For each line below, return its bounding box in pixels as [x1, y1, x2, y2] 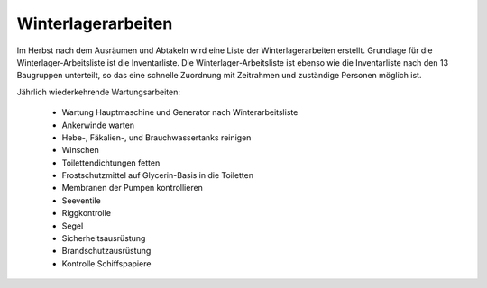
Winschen [61, 145, 99, 156]
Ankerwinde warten [61, 120, 135, 130]
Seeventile [61, 194, 101, 206]
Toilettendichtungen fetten [61, 157, 161, 168]
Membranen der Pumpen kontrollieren [61, 183, 203, 193]
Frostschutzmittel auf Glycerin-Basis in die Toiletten [61, 170, 254, 181]
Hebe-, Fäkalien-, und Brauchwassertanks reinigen [61, 131, 252, 143]
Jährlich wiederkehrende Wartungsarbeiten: [16, 86, 180, 97]
